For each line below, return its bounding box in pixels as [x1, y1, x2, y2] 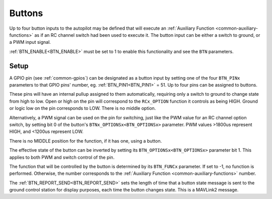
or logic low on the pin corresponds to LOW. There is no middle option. [9, 105, 156, 111]
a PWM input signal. [9, 39, 51, 45]
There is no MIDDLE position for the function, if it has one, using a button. [9, 138, 162, 144]
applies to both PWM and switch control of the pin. [9, 154, 115, 160]
